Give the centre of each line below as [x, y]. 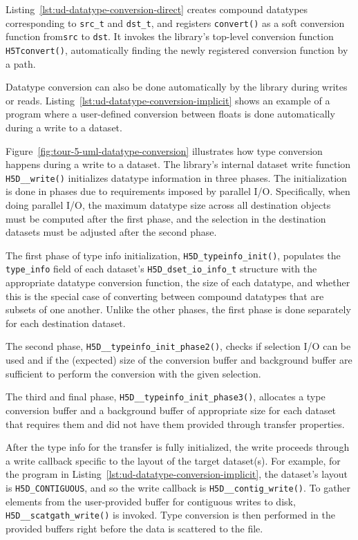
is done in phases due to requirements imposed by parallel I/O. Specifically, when [178, 191]
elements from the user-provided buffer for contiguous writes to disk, [151, 501]
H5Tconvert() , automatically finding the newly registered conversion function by [177, 49]
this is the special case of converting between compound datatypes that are [165, 296]
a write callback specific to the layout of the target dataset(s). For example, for [173, 460]
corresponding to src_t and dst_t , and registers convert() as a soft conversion [175, 22]
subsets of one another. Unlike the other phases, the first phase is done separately [178, 309]
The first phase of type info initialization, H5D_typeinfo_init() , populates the [173, 255]
